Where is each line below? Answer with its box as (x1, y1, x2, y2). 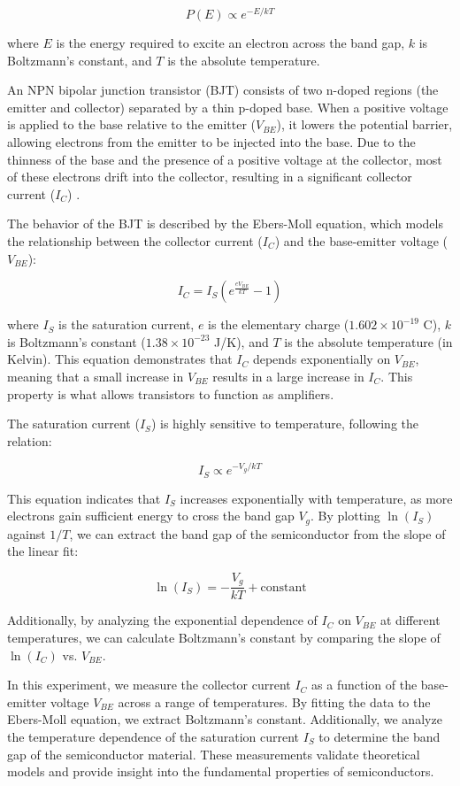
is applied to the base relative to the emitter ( (7, 115, 256, 134)
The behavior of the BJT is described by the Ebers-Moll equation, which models (7, 214, 443, 233)
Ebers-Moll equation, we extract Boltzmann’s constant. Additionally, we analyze (7, 710, 442, 728)
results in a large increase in (212, 366, 364, 385)
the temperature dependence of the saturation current (7, 728, 300, 745)
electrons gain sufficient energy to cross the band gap (7, 506, 295, 525)
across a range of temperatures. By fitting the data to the (118, 692, 431, 711)
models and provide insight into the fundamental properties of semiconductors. (7, 762, 434, 781)
